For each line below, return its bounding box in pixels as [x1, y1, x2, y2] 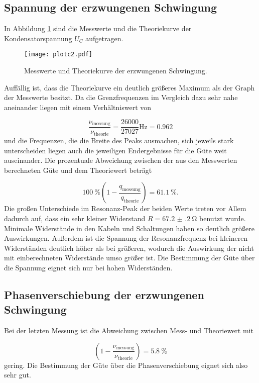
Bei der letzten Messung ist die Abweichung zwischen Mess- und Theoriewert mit [4, 325, 253, 336]
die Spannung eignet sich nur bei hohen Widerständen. [4, 262, 173, 272]
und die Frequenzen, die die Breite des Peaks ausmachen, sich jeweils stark [4, 135, 234, 145]
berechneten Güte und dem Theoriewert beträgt [4, 164, 152, 175]
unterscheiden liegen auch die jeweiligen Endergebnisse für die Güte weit [4, 145, 227, 155]
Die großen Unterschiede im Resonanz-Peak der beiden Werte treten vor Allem [4, 203, 246, 214]
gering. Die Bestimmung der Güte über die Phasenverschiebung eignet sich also [4, 359, 248, 370]
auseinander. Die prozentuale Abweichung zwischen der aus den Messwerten [4, 155, 237, 165]
